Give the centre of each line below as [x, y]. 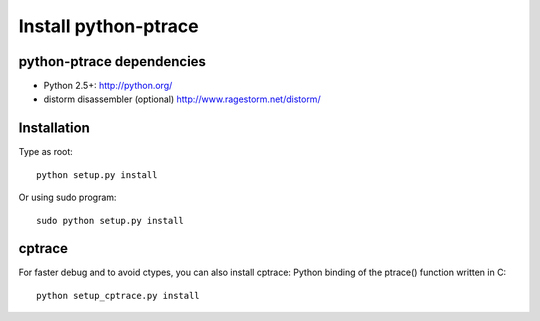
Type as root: [46, 152]
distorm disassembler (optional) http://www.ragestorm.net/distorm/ [182, 99]
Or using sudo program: [67, 197]
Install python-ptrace [108, 26]
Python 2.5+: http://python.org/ [108, 86]
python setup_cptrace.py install [118, 295]
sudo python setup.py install [110, 220]
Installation [54, 128]
